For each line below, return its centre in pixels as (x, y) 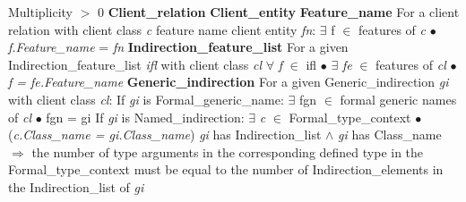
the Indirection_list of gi (76, 186)
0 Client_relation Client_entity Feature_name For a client (278, 12)
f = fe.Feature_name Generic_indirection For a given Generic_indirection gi (229, 82)
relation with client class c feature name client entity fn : (162, 29)
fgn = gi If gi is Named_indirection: (145, 117)
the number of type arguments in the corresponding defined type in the (228, 151)
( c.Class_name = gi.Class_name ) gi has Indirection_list (165, 135)
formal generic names (398, 99)
